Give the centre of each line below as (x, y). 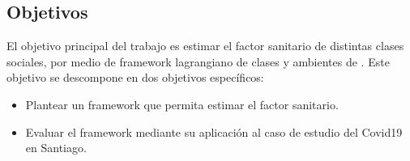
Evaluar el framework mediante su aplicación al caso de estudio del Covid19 (214, 131)
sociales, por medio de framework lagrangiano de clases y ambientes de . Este (198, 61)
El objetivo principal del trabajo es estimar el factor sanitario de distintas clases (205, 46)
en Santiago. (56, 148)
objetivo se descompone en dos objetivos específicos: (135, 77)
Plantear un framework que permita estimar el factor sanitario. (182, 104)
